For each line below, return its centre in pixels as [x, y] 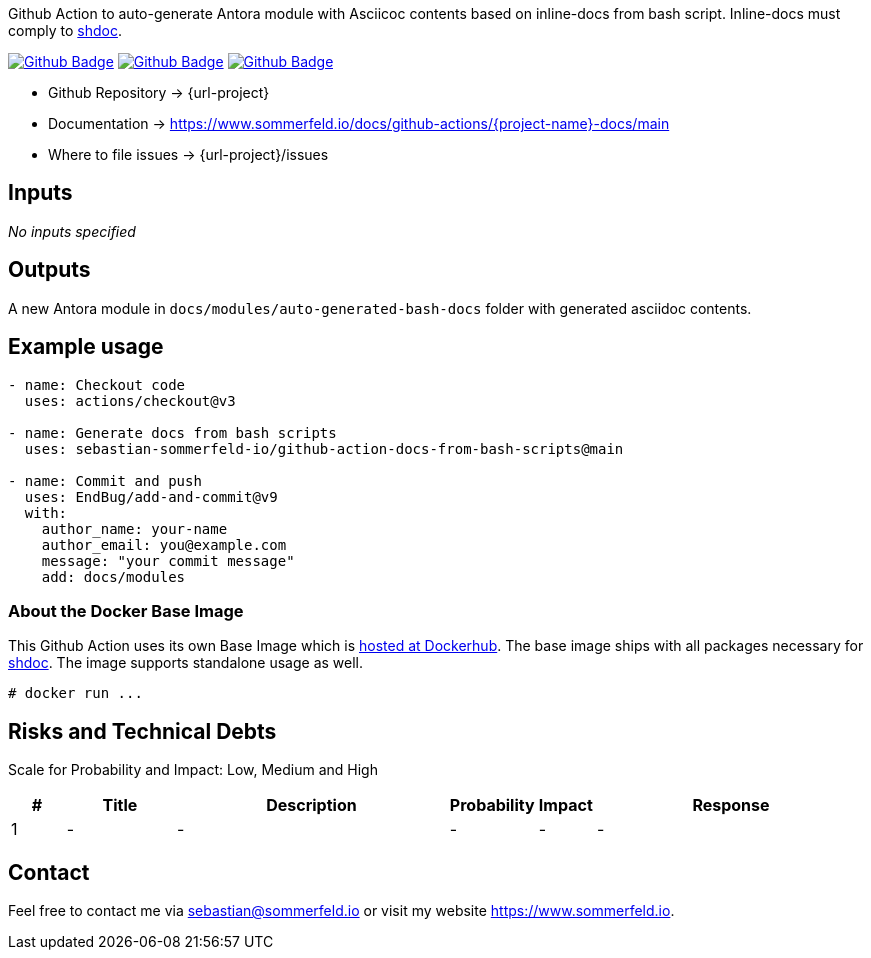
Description [311, 805]
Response [731, 805]
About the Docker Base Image [126, 610]
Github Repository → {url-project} [159, 92]
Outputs [49, 270]
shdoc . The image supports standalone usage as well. [186, 663]
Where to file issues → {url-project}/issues [188, 154]
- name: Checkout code [97, 384]
